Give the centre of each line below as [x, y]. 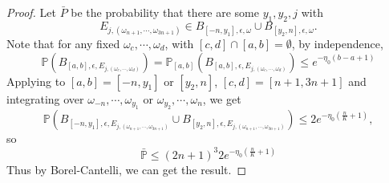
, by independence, [337, 43]
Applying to [36, 81]
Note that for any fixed [63, 43]
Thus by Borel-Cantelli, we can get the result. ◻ [127, 169]
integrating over [45, 98]
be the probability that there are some [165, 12]
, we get [222, 98]
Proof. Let [31, 12]
